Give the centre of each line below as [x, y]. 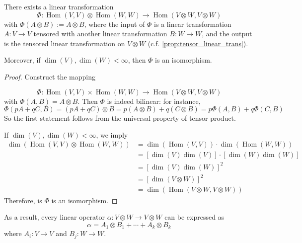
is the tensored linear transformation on [65, 43]
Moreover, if [22, 60]
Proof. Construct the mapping [50, 76]
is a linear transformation [193, 24]
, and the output [227, 34]
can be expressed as [194, 217]
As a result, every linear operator [54, 217]
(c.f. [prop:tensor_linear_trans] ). [198, 43]
